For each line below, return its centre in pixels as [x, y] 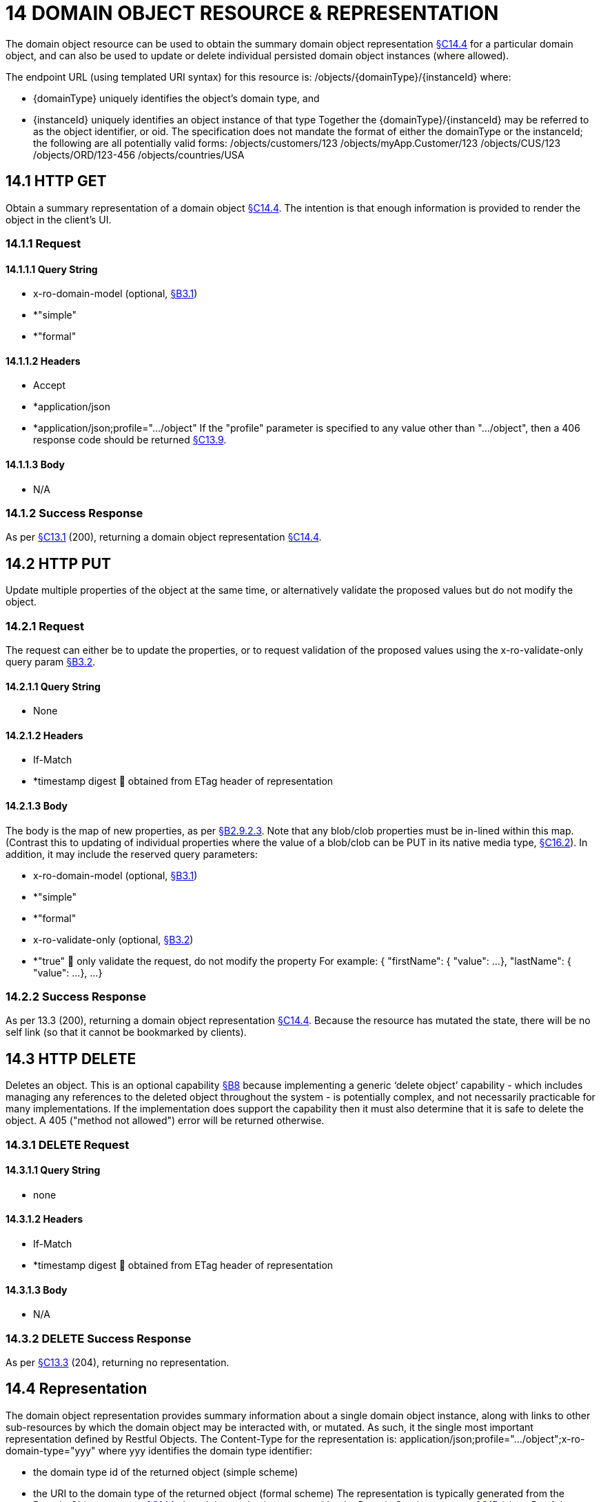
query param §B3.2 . [51, 661]
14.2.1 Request [45, 626]
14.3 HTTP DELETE [71, 1059]
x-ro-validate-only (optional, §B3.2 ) [113, 939]
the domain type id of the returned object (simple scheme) [166, 1472]
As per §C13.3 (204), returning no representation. [118, 1362]
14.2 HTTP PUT [59, 563]
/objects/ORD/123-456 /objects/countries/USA [139, 154]
